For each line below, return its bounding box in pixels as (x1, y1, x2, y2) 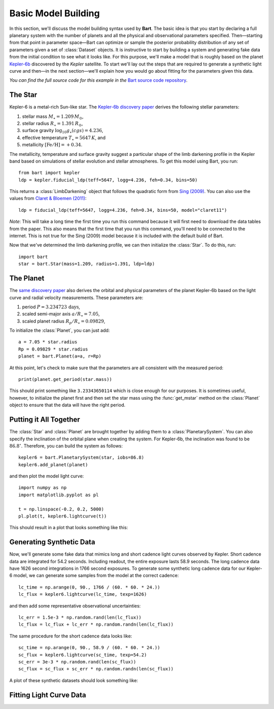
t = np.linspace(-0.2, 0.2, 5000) (18, 506, 104, 512)
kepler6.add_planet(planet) (18, 462, 88, 467)
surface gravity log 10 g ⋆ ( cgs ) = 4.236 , (22, 127, 104, 135)
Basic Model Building (9, 8, 100, 19)
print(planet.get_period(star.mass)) (18, 376, 113, 382)
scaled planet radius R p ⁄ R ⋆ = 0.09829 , (22, 318, 106, 325)
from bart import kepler (18, 170, 80, 176)
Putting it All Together (9, 415, 81, 424)
